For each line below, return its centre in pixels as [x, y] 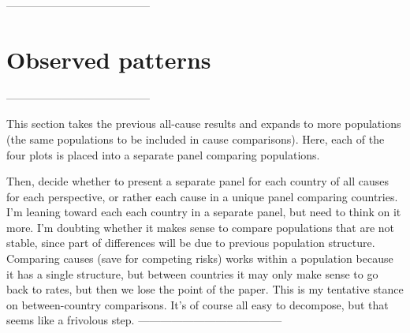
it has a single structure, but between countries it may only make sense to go [192, 273]
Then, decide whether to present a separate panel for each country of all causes [198, 181]
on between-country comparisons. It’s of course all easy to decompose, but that [198, 304]
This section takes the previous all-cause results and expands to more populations [204, 123]
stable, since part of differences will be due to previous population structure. [191, 243]
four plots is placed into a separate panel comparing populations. [163, 154]
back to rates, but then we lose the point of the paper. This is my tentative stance [205, 289]
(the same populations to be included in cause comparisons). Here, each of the [196, 138]
